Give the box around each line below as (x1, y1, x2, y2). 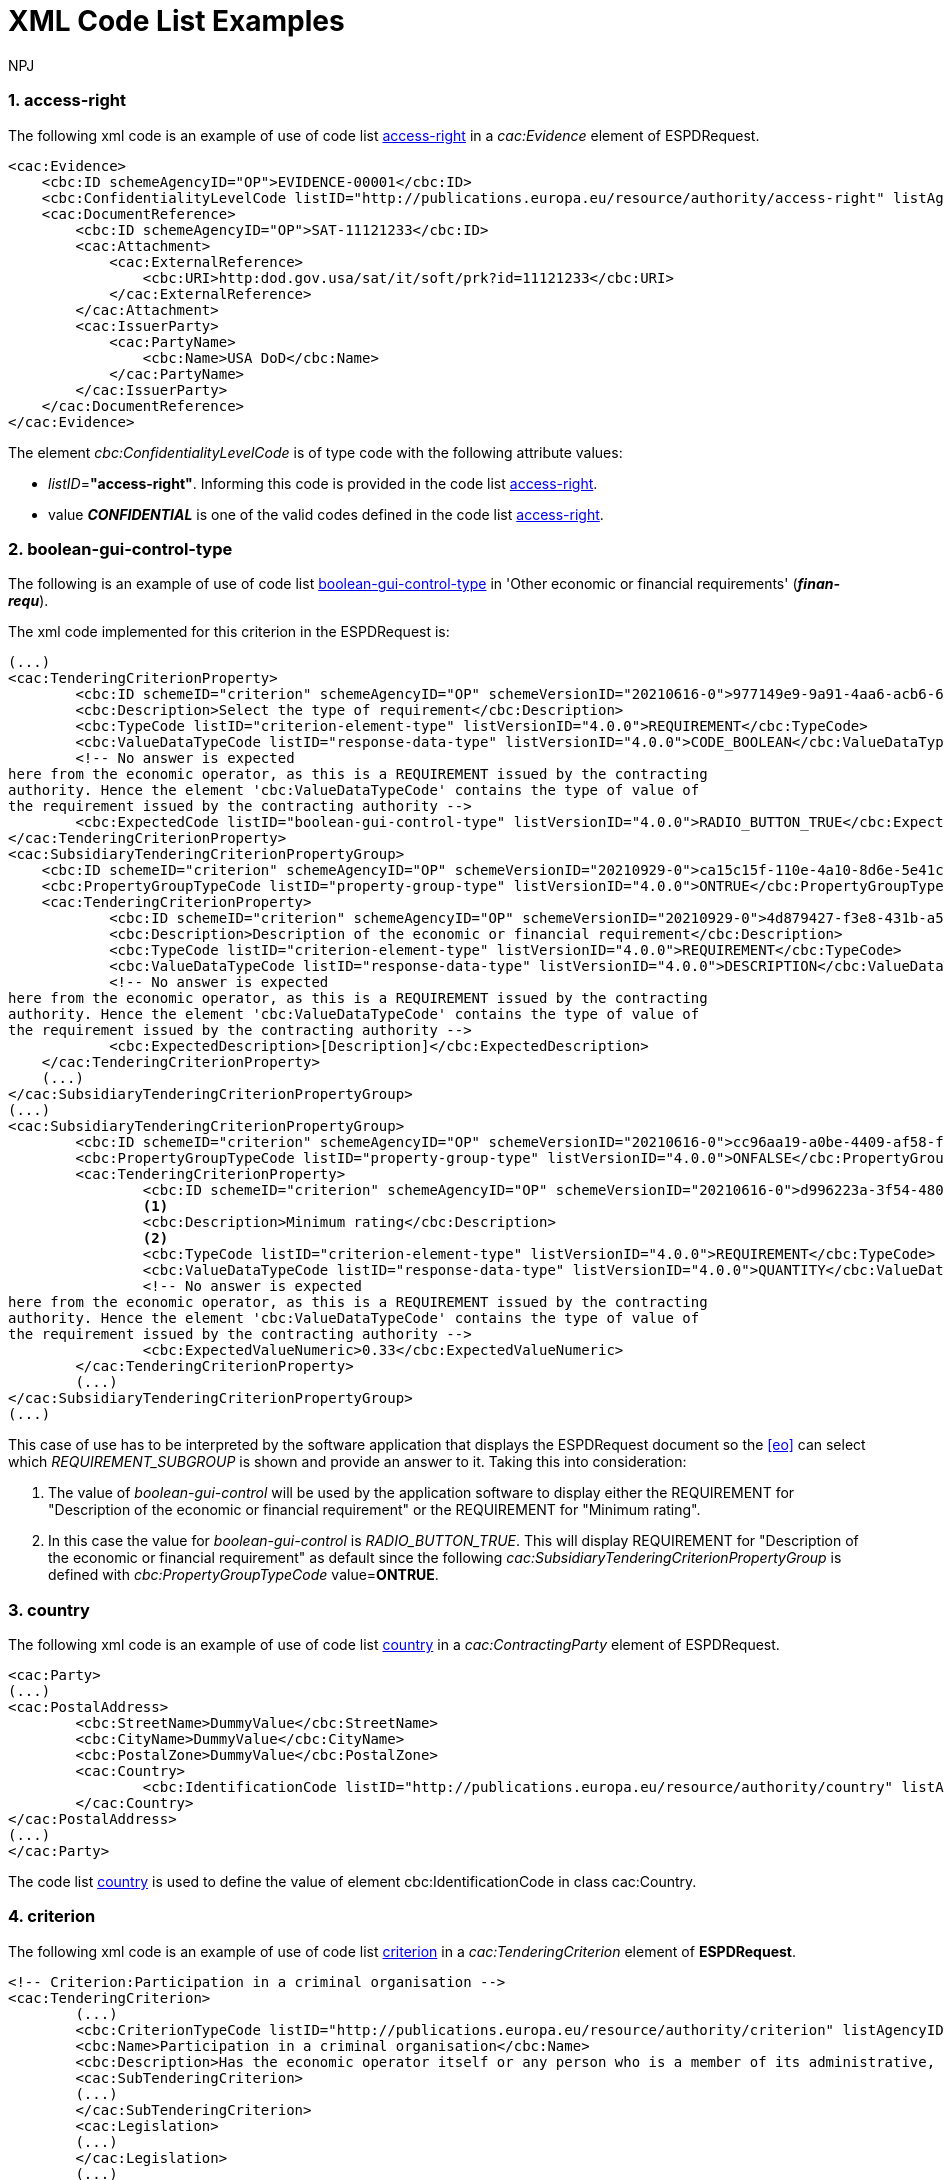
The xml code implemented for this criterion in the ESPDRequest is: (8, 623, 450, 641)
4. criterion (8, 1906, 96, 1927)
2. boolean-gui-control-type (8, 538, 233, 559)
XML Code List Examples (8, 4, 345, 38)
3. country (8, 1599, 90, 1620)
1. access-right (8, 90, 127, 111)
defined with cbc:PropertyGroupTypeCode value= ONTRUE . (48, 1566, 439, 1584)
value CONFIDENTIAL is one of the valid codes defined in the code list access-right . (48, 505, 604, 523)
